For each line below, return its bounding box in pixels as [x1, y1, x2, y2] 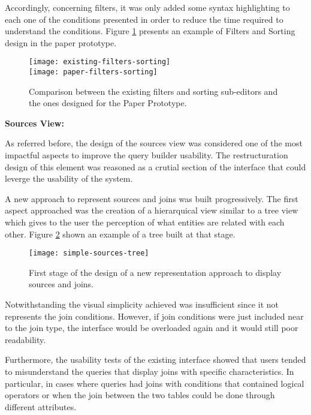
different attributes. [5, 400, 77, 413]
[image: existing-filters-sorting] [29, 58, 171, 67]
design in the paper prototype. [5, 36, 117, 49]
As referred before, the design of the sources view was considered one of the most [5, 137, 303, 149]
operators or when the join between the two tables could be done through [5, 389, 275, 401]
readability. [5, 333, 46, 345]
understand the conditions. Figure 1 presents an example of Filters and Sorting [5, 25, 295, 37]
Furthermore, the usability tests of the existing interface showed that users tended [5, 353, 306, 366]
